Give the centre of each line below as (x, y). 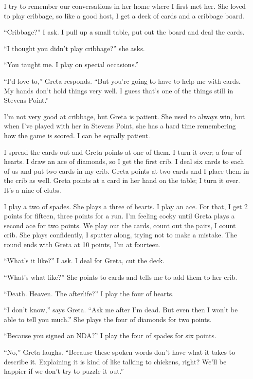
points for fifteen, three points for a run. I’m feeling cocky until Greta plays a (119, 216)
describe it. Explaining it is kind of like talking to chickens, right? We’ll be (115, 361)
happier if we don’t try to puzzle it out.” (64, 371)
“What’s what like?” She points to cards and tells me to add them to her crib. (121, 277)
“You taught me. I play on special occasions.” (71, 64)
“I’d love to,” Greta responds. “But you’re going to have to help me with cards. (122, 81)
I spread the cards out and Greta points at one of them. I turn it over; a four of (123, 152)
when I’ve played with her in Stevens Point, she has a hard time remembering (120, 126)
